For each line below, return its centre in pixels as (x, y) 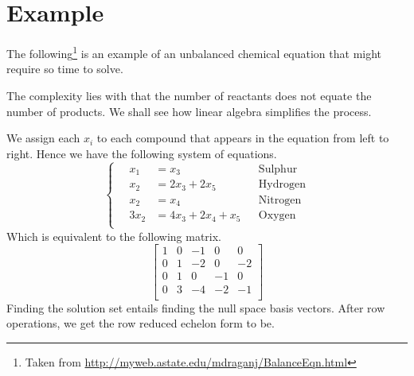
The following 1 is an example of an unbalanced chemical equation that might (194, 52)
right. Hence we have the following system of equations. (142, 153)
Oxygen (277, 216)
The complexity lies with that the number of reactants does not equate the (189, 95)
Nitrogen (280, 200)
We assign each (43, 138)
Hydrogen (282, 185)
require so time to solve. (65, 69)
